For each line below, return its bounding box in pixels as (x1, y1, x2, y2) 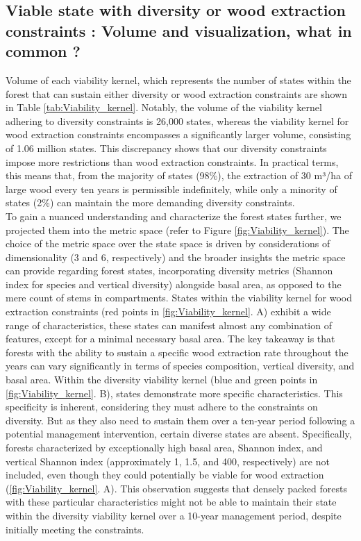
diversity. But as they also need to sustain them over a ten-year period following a (6, 413, 355, 427)
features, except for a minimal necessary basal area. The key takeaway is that (6, 331, 335, 346)
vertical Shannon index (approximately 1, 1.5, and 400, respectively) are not (6, 453, 330, 468)
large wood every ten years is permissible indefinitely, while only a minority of (6, 181, 337, 196)
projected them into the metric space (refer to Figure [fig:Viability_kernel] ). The (6, 222, 349, 237)
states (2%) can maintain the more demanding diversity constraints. (6, 195, 295, 210)
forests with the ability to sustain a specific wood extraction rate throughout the (6, 344, 349, 359)
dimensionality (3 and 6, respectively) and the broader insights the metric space (6, 249, 346, 264)
